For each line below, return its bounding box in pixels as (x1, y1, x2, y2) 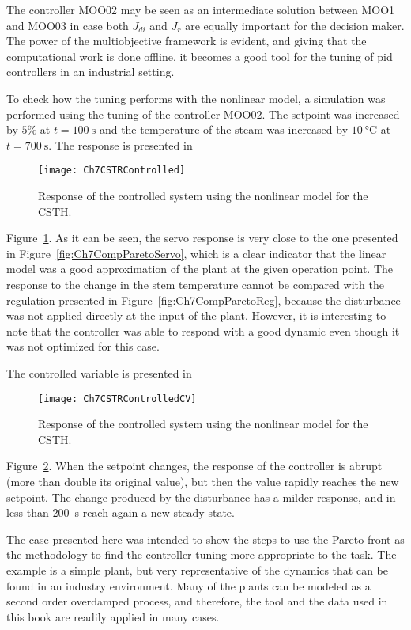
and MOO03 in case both (6, 17, 129, 33)
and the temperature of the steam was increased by (99, 121, 349, 138)
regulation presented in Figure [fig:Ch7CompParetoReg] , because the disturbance (6, 291, 401, 308)
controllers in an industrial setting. (6, 63, 175, 80)
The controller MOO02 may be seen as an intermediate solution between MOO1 (6, 2, 395, 17)
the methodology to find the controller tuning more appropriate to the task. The (6, 546, 397, 563)
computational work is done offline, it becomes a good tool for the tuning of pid (6, 47, 393, 64)
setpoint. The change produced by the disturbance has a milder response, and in (6, 488, 396, 505)
